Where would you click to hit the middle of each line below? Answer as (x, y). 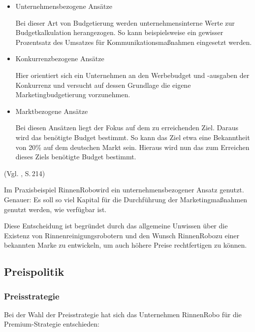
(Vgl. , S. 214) (25, 173)
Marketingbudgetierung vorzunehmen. (73, 94)
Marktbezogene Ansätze (52, 111)
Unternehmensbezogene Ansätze (64, 6)
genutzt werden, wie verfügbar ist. (55, 209)
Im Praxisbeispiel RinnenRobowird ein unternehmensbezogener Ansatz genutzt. (124, 190)
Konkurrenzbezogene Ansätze (60, 58)
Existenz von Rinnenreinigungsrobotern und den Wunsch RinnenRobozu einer (122, 235)
